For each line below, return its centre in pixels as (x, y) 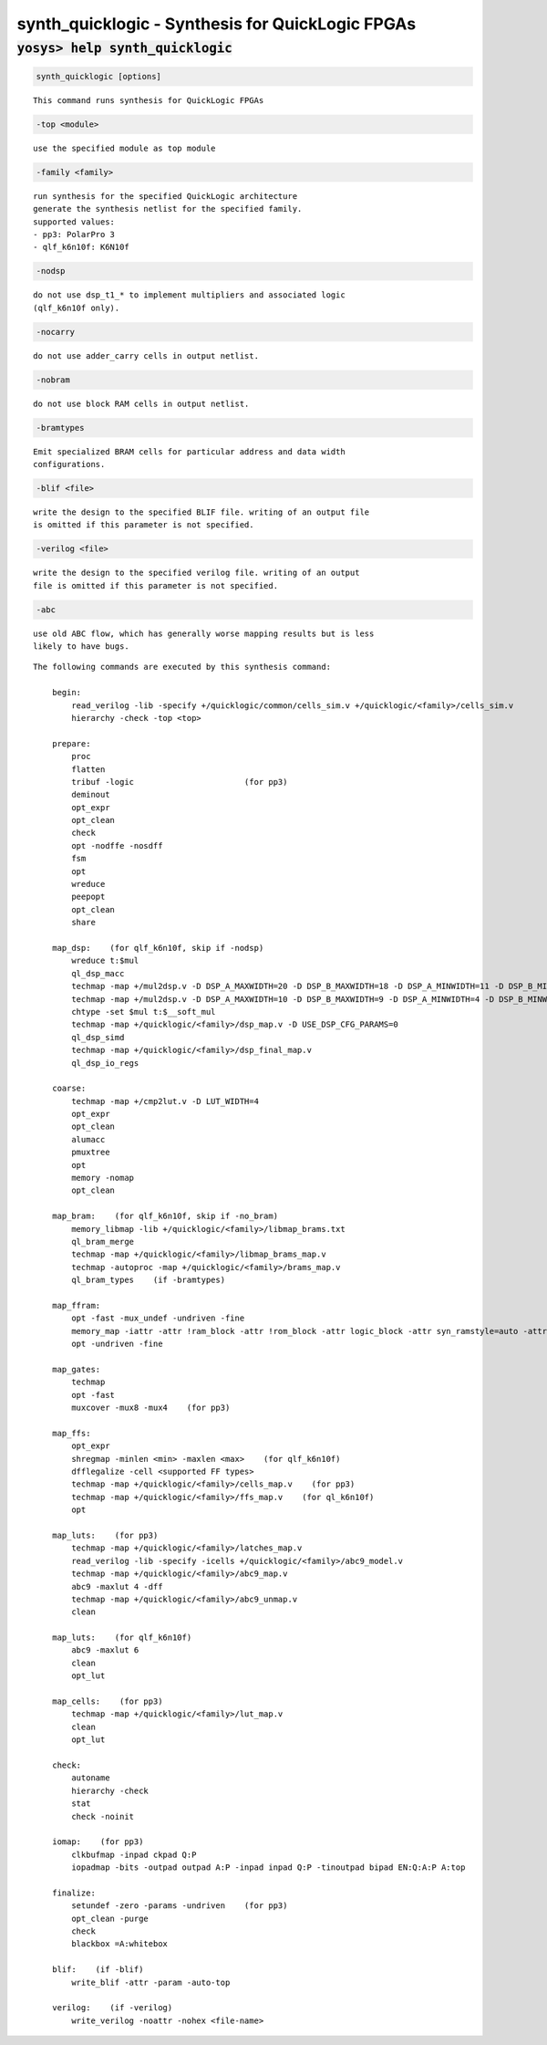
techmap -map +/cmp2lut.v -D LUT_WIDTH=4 (165, 1101)
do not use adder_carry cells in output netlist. (146, 355)
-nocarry (56, 332)
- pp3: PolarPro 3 (74, 234)
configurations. (69, 464)
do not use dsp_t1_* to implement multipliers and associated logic (189, 295)
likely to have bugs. (81, 647)
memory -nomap (103, 1178)
